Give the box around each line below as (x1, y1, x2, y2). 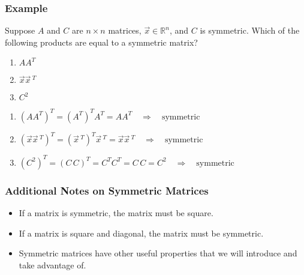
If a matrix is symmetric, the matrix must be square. (19, 207, 213, 219)
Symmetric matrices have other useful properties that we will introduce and (19, 247, 297, 259)
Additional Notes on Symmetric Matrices (5, 183, 209, 198)
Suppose (5, 24, 35, 37)
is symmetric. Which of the (200, 24, 300, 37)
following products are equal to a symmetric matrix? (5, 35, 198, 48)
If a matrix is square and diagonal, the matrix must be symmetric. (19, 226, 264, 239)
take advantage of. (19, 258, 86, 271)
